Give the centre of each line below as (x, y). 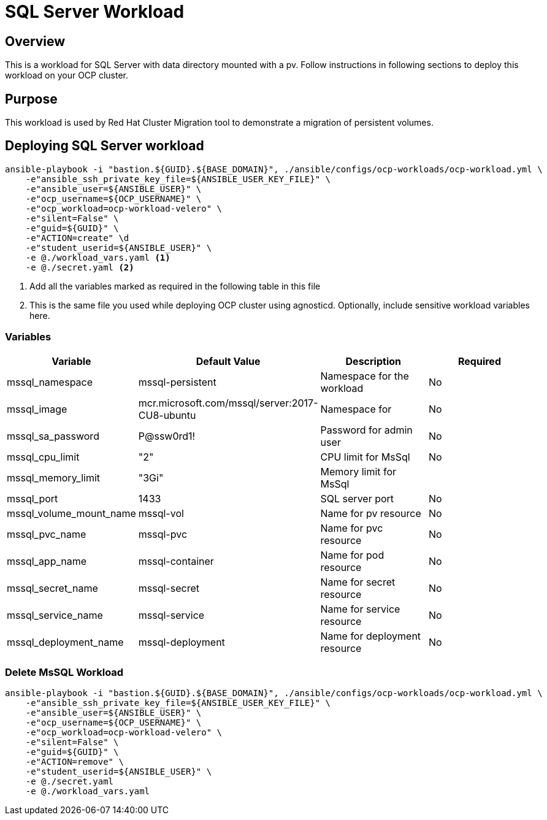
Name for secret (358, 582)
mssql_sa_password (53, 436)
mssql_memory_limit (54, 477)
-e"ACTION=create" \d (77, 238)
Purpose (31, 99)
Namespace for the (365, 376)
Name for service (360, 609)
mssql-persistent (177, 382)
